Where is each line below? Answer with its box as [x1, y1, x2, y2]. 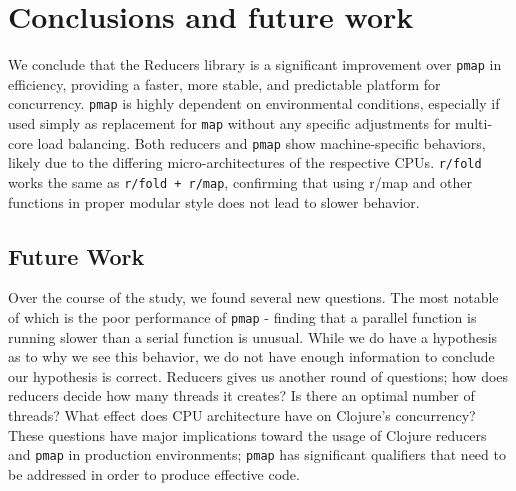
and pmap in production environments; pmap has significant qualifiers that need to [8, 444, 506, 465]
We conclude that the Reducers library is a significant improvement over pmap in [8, 54, 502, 75]
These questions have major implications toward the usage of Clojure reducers [8, 424, 487, 445]
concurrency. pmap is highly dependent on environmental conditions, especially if [8, 93, 500, 114]
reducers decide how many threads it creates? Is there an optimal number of [8, 385, 475, 406]
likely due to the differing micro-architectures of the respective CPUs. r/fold [8, 152, 482, 173]
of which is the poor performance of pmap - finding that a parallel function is [8, 307, 477, 328]
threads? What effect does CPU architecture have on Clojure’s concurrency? [8, 405, 476, 426]
